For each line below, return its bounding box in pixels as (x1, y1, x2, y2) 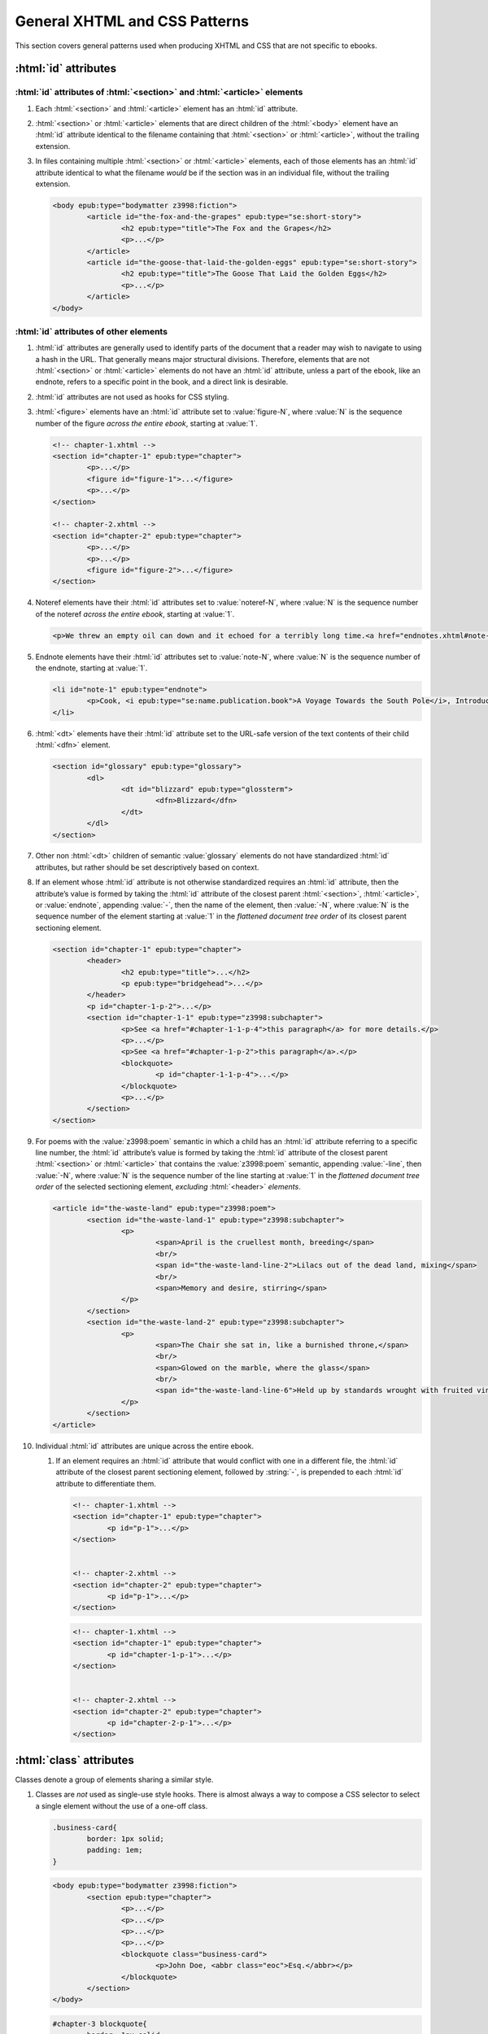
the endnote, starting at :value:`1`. (35, 663, 148, 673)
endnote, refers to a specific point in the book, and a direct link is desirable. (35, 377, 289, 386)
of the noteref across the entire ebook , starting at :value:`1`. (35, 609, 235, 618)
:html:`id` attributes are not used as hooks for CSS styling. (35, 391, 229, 402)
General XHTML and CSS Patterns (15, 12, 250, 30)
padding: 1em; (86, 1845, 143, 1855)
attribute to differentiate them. (55, 1478, 156, 1488)
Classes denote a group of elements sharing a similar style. (15, 1774, 214, 1784)
